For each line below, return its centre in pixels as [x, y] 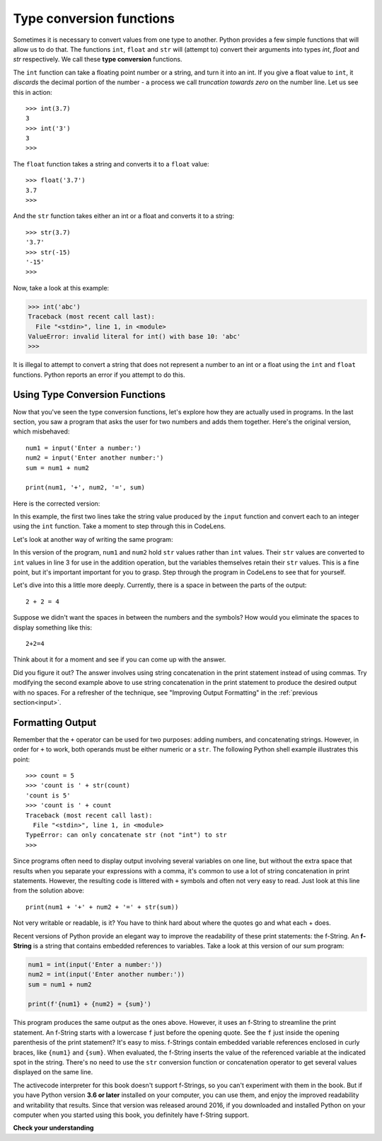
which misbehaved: [41, 431]
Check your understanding [53, 1128]
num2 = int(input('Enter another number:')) [106, 975]
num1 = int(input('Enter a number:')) [95, 964]
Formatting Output [55, 722]
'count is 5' [48, 795]
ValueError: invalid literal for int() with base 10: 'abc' [134, 336]
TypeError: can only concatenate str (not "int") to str [127, 835]
